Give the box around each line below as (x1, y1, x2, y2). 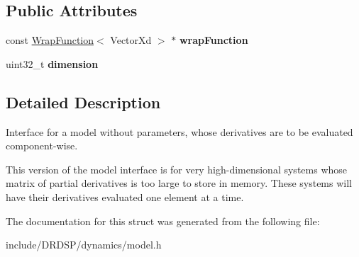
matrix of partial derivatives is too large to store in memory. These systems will (6, 176, 352, 190)
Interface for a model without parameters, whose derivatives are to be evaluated (6, 124, 353, 139)
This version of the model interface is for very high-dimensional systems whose (6, 161, 348, 176)
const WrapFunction (6, 33, 94, 47)
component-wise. (6, 138, 78, 153)
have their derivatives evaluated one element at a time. (6, 189, 244, 204)
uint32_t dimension (6, 56, 99, 71)
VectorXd (110, 33, 152, 47)
